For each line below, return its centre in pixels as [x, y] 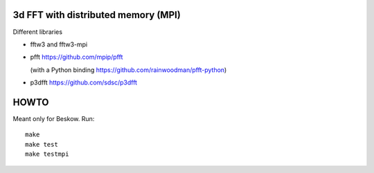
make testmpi [47, 154]
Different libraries [37, 32]
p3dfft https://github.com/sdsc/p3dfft [84, 82]
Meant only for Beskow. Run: [54, 118]
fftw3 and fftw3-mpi [59, 44]
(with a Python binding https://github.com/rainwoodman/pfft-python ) [128, 70]
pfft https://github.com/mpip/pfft [77, 57]
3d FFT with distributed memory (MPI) [97, 15]
